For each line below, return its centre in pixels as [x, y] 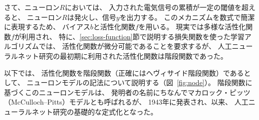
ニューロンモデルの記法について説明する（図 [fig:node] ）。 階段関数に [139, 82]
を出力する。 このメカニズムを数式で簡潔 [187, 17]
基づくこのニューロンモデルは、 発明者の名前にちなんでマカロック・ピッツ [127, 92]
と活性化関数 [114, 27]
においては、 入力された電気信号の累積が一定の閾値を [153, 7]
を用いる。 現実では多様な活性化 [192, 27]
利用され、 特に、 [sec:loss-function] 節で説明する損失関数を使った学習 [133, 36]
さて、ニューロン [32, 7]
